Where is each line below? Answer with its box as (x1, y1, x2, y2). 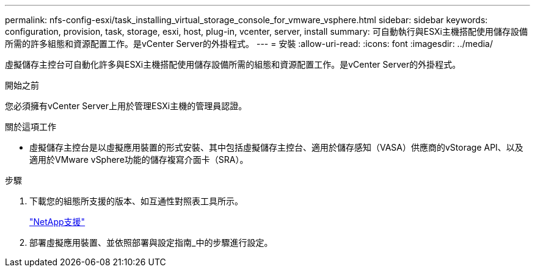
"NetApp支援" (29, 217, 86, 227)
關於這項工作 (5, 121, 56, 132)
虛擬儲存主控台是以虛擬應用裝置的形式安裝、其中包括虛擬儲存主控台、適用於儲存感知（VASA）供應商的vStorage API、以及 (29, 142, 523, 152)
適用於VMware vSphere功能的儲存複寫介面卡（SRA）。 (29, 154, 249, 165)
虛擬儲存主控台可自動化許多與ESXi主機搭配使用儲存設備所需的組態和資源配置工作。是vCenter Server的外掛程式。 (5, 59, 461, 70)
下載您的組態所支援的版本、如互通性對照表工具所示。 (29, 196, 243, 206)
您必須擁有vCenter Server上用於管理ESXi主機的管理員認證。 (5, 101, 247, 111)
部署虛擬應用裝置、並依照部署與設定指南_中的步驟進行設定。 (29, 237, 273, 248)
